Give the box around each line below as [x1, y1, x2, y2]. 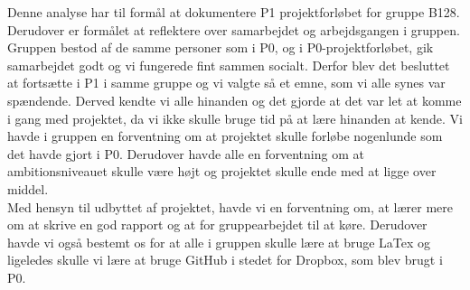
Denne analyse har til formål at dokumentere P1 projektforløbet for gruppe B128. [7, 3, 460, 21]
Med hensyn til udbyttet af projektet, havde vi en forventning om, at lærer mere [7, 197, 454, 216]
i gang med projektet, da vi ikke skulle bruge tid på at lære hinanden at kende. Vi [7, 108, 463, 127]
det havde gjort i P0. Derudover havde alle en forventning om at [7, 144, 364, 163]
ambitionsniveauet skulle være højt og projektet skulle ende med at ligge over [7, 162, 437, 181]
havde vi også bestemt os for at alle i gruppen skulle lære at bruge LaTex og [7, 232, 431, 251]
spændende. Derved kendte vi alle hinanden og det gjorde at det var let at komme [7, 90, 462, 109]
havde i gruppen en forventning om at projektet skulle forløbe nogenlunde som [7, 126, 443, 145]
